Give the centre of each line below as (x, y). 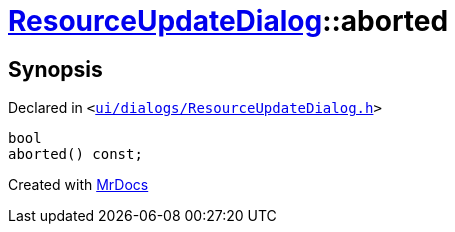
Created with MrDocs (78, 185)
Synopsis (55, 69)
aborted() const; (75, 154)
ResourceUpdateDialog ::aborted (228, 21)
